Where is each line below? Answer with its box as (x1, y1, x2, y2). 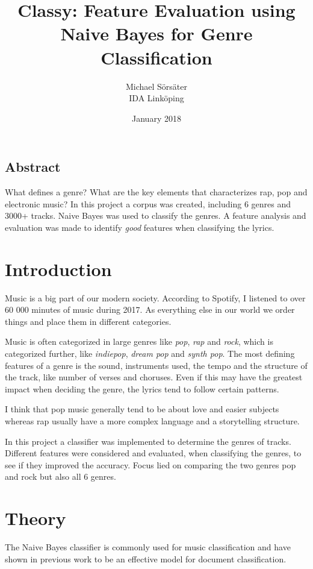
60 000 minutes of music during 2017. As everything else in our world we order (5, 303, 295, 316)
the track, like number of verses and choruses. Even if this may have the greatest (5, 371, 303, 383)
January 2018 (132, 112, 181, 124)
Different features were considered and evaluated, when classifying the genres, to (5, 447, 302, 459)
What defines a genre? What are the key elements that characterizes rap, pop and (5, 186, 308, 198)
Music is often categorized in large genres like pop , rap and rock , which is (5, 335, 273, 348)
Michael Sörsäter (125, 80, 188, 92)
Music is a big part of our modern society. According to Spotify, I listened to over (5, 291, 306, 304)
